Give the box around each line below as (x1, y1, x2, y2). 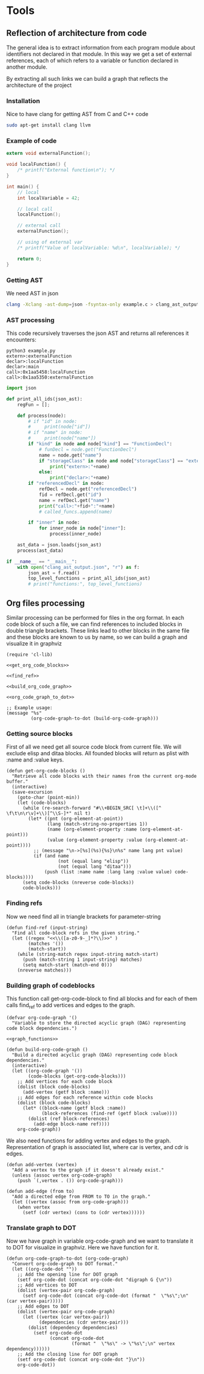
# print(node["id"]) (28, 424, 91, 430)
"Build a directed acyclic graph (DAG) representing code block (12, 1052, 178, 1058)
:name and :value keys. (6, 756, 64, 763)
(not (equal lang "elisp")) (58, 858, 129, 865)
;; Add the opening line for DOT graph (17, 1271, 118, 1277)
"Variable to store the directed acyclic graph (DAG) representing (12, 1020, 186, 1026)
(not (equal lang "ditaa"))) (58, 864, 132, 870)
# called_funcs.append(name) (38, 509, 113, 515)
